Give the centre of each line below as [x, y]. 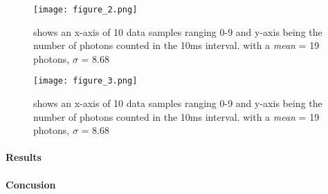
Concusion [31, 184]
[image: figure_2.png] [85, 10]
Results [24, 157]
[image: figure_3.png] [85, 81]
